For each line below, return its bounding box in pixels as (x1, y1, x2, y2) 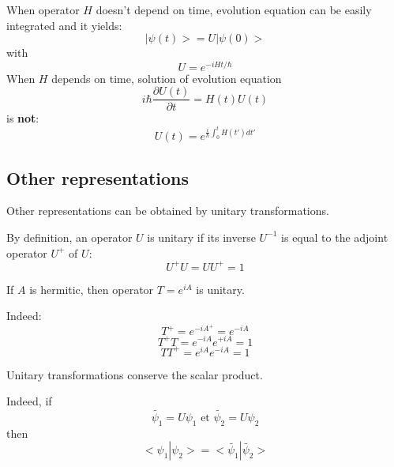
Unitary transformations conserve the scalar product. (6, 366, 263, 382)
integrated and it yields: (6, 17, 122, 33)
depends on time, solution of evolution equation (51, 70, 282, 86)
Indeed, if (6, 393, 52, 409)
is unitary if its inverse (147, 228, 256, 245)
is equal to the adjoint (281, 228, 388, 245)
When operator (6, 2, 80, 17)
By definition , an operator (6, 228, 133, 245)
